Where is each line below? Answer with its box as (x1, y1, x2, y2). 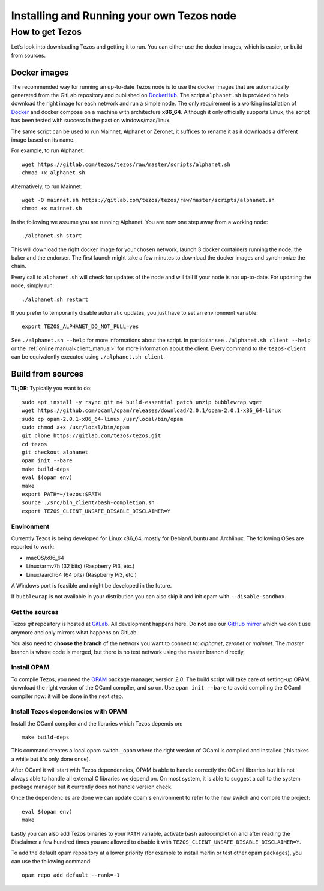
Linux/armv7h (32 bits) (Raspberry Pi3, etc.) (26, 562, 135, 570)
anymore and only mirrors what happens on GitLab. (11, 628, 138, 636)
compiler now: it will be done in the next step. (11, 693, 124, 700)
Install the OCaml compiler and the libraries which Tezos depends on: (11, 720, 183, 727)
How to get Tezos (11, 26, 82, 37)
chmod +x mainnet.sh (22, 205, 82, 212)
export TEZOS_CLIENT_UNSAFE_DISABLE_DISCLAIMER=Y (22, 507, 171, 514)
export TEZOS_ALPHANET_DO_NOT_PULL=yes (22, 323, 139, 330)
